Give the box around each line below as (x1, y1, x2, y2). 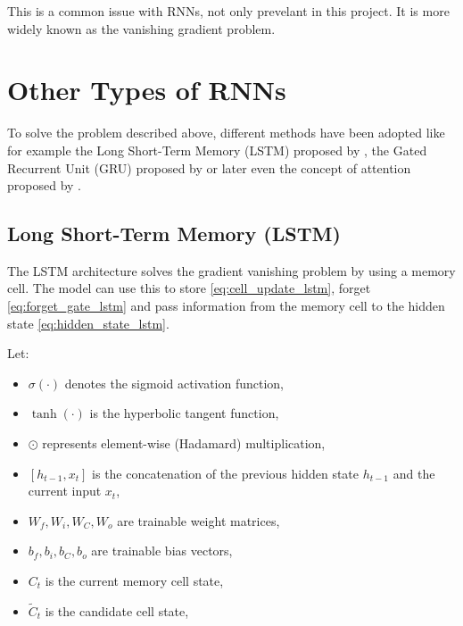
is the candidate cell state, (45, 601, 189, 620)
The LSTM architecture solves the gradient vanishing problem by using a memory (7, 261, 456, 280)
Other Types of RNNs (7, 71, 286, 108)
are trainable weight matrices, (117, 511, 280, 530)
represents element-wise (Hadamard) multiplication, (42, 434, 326, 453)
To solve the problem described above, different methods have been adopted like (7, 123, 445, 142)
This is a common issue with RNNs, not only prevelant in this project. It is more (7, 2, 450, 20)
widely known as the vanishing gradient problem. (7, 19, 276, 38)
